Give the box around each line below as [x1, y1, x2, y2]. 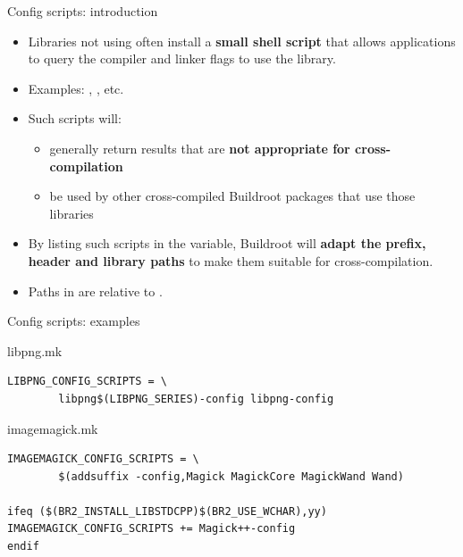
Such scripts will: [28, 109, 122, 128]
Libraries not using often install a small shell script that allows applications [28, 31, 456, 50]
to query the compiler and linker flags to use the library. [28, 49, 336, 68]
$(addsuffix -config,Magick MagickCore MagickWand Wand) [58, 470, 404, 483]
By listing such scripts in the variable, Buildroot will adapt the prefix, [28, 234, 426, 253]
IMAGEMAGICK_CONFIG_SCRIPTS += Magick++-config [7, 522, 296, 536]
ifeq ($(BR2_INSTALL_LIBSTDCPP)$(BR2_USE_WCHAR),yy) [7, 504, 327, 518]
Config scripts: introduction [7, 2, 158, 20]
